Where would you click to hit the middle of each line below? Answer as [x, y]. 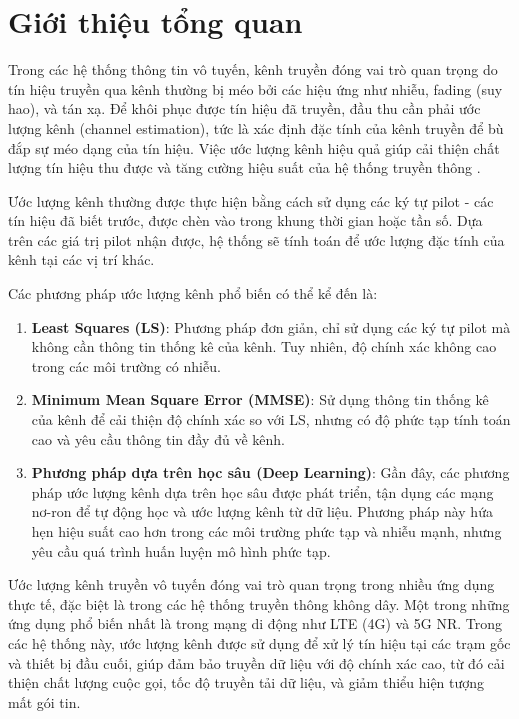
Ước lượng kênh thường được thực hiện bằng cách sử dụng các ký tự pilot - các [251, 200]
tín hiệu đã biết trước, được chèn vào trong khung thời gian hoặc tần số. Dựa [245, 220]
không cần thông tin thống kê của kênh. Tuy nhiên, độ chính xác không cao [264, 346]
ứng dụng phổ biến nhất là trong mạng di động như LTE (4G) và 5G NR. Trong [255, 623]
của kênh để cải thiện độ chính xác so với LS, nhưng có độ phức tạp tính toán [271, 419]
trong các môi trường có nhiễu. [126, 365]
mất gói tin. [44, 701]
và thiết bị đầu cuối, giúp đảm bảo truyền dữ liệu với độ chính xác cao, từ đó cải [256, 662]
